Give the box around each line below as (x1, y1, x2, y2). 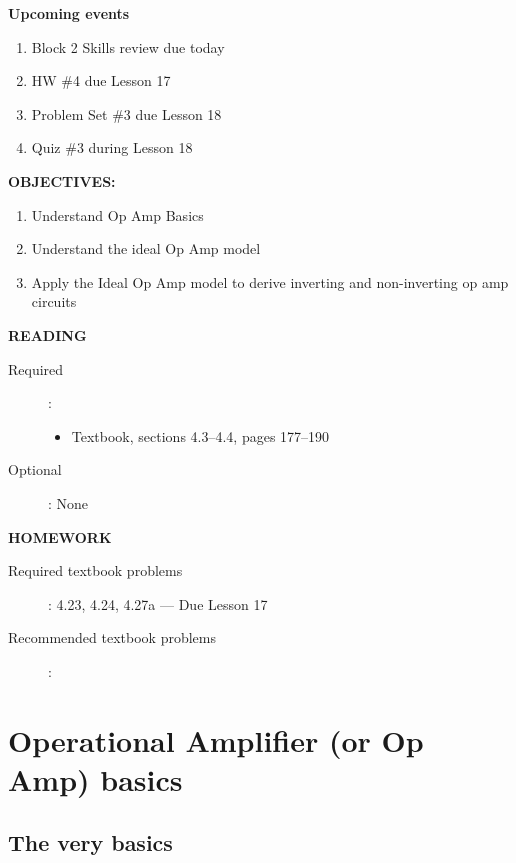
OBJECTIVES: (8, 170, 116, 191)
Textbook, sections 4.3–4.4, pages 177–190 (71, 425, 330, 446)
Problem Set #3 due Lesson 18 (31, 103, 222, 124)
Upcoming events (8, 3, 130, 23)
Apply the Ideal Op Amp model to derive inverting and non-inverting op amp (31, 271, 509, 292)
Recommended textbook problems (8, 627, 216, 648)
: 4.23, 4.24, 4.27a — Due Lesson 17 (48, 593, 268, 614)
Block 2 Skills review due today (31, 36, 225, 57)
